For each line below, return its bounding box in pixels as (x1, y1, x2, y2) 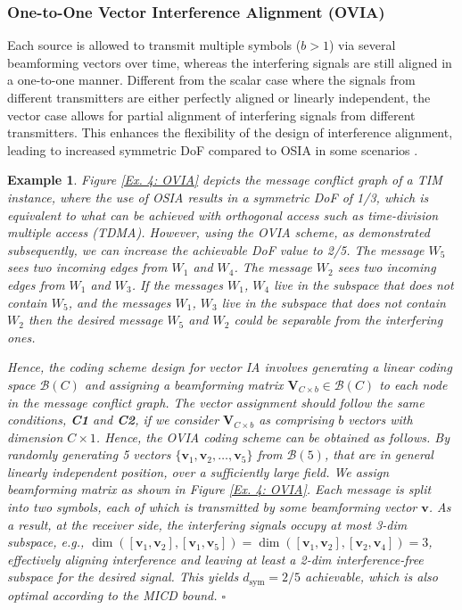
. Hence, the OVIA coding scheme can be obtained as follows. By (95, 427, 450, 446)
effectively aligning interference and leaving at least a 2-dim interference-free (7, 549, 424, 568)
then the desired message (28, 310, 163, 329)
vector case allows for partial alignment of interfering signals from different (7, 105, 416, 124)
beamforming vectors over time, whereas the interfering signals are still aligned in (7, 53, 452, 71)
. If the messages (131, 275, 224, 293)
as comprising (259, 410, 334, 429)
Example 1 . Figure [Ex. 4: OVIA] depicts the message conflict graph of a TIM (7, 170, 442, 189)
